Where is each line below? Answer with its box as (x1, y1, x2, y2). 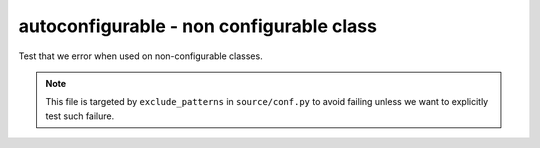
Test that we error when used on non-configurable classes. (18, 50, 264, 62)
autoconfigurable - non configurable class (18, 15, 377, 37)
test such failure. (45, 110, 115, 122)
